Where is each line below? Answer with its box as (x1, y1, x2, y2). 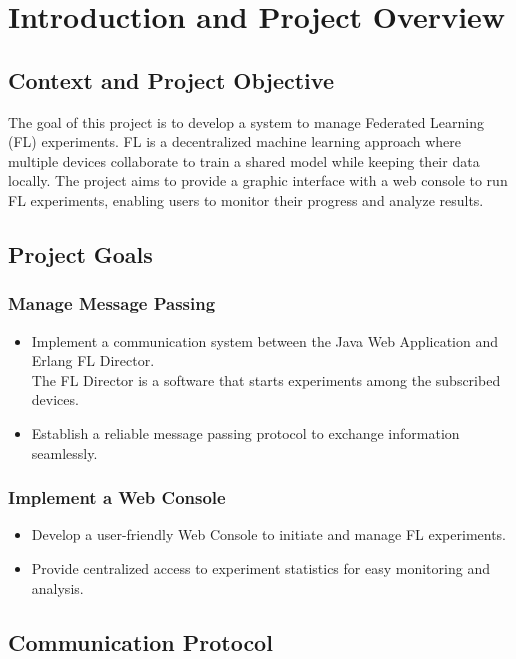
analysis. (31, 577, 84, 598)
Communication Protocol (8, 626, 273, 657)
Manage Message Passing (8, 291, 216, 316)
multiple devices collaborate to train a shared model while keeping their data (8, 150, 480, 171)
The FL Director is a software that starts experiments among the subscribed (31, 369, 501, 390)
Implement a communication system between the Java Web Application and (31, 330, 498, 351)
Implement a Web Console (8, 485, 226, 510)
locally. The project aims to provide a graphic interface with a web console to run (8, 170, 508, 191)
